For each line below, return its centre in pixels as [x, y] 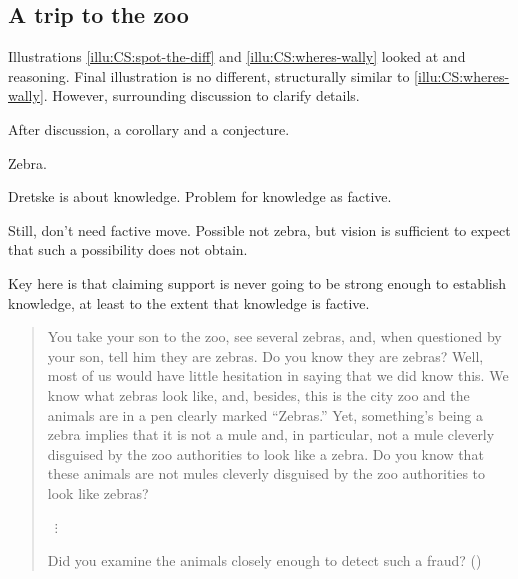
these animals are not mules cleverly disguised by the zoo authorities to [266, 473]
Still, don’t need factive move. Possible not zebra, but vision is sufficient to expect [259, 229]
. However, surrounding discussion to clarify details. [201, 95]
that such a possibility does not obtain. [128, 249]
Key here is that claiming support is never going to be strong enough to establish [257, 282]
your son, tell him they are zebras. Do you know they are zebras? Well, [265, 355]
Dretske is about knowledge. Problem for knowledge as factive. [200, 196]
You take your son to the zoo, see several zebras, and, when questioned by [274, 336]
